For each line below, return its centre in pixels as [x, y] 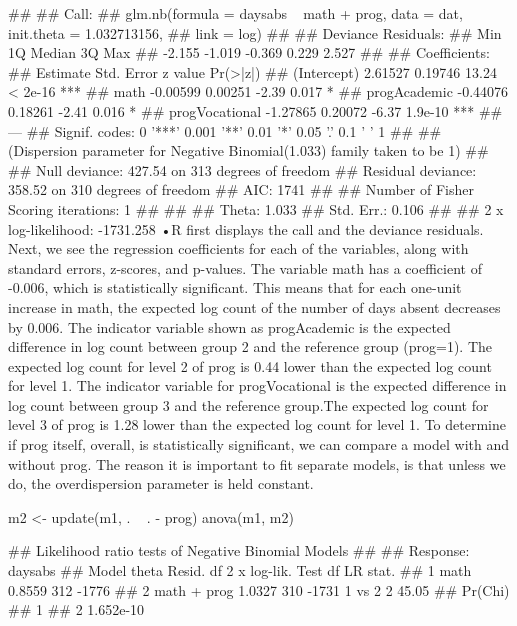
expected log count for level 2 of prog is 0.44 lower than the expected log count [250, 365]
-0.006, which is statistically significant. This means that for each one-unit [235, 287]
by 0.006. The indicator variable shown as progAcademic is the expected [229, 326]
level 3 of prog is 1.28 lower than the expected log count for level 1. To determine [257, 424]
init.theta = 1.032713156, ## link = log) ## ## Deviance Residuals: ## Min [255, 32]
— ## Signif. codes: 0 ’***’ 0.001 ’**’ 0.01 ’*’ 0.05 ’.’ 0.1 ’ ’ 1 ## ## [225, 130]
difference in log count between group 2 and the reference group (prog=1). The [250, 346]
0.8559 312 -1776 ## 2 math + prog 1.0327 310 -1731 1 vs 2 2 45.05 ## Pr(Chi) [259, 589]
